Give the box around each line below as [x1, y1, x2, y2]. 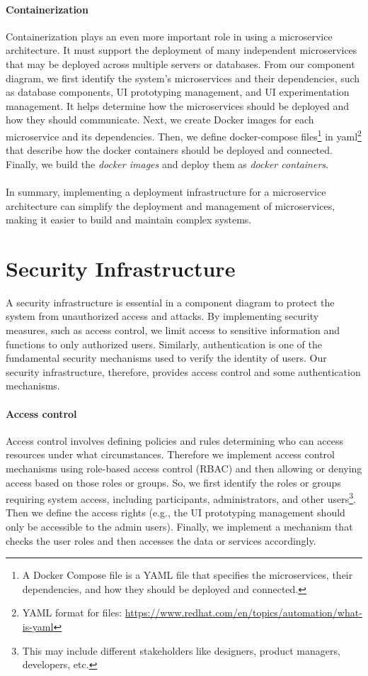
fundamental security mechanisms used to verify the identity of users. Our [6, 350, 327, 365]
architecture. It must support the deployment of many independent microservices [6, 43, 357, 57]
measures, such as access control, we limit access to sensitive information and [6, 323, 340, 338]
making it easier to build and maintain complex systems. [6, 212, 252, 227]
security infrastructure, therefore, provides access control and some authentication [6, 364, 361, 379]
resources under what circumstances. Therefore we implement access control [6, 447, 335, 462]
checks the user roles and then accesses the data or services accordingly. [6, 533, 316, 548]
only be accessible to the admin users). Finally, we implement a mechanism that [6, 519, 353, 534]
